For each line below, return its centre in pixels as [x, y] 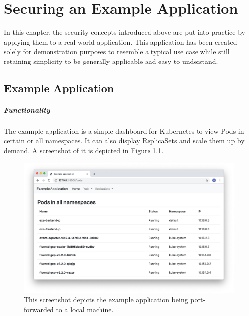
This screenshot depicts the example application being [106, 299]
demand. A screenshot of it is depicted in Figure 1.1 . [84, 151]
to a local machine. [85, 309]
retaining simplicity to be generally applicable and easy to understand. [111, 61]
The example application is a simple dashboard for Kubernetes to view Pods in [124, 131]
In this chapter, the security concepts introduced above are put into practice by [124, 32]
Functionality [27, 109]
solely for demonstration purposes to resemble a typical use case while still [117, 51]
